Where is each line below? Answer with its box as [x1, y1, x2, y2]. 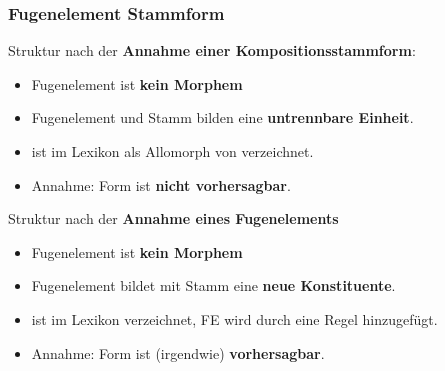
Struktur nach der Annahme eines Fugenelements [8, 208, 339, 229]
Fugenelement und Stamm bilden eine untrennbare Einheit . [31, 107, 414, 128]
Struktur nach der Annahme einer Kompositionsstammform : [8, 40, 416, 61]
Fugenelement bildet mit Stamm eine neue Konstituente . [31, 275, 396, 296]
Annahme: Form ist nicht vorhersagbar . [31, 174, 291, 195]
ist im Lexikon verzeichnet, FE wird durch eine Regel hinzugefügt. [31, 308, 438, 329]
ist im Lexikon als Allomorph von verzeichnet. [31, 141, 314, 161]
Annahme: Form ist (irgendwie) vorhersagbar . [31, 342, 325, 363]
